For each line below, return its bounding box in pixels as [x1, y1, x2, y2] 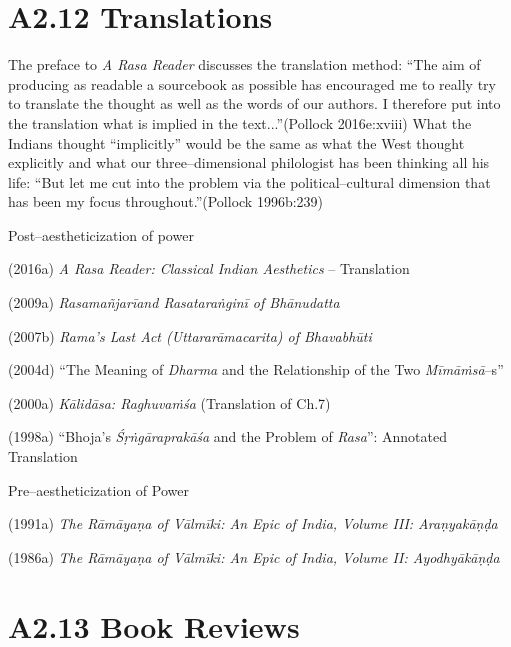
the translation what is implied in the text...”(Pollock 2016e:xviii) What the [8, 112, 472, 133]
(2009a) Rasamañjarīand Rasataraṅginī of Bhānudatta [8, 292, 340, 313]
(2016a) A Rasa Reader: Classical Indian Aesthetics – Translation [8, 258, 410, 279]
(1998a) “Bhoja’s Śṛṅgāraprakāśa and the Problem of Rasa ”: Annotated [8, 426, 448, 447]
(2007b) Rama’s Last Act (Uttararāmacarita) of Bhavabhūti [8, 325, 372, 346]
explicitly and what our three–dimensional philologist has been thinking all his [8, 152, 490, 173]
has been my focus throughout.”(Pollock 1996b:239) [8, 191, 324, 212]
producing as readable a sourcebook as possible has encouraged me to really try [8, 73, 496, 94]
